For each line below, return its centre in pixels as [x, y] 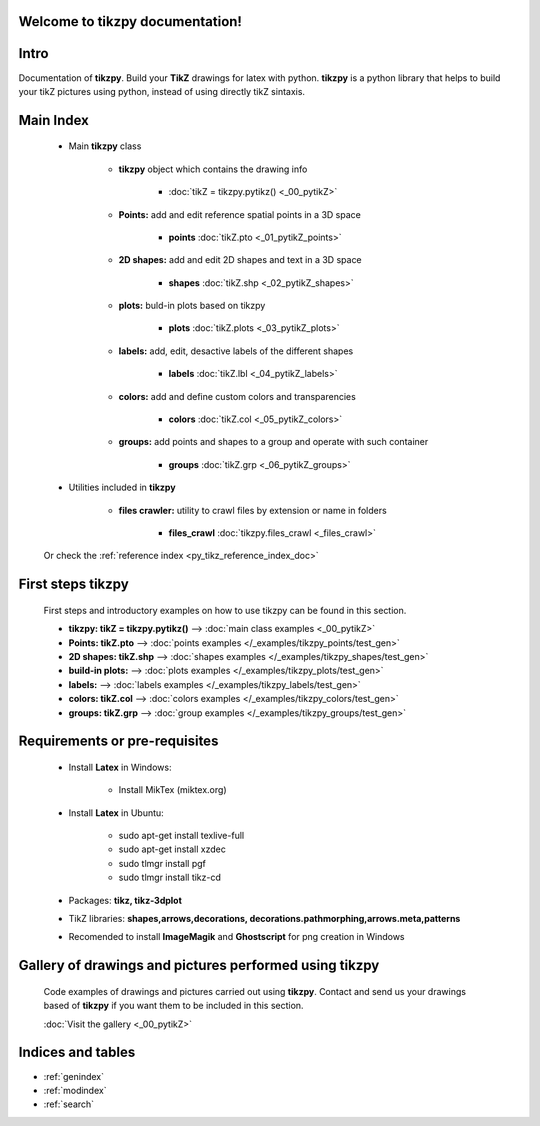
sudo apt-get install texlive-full [181, 836]
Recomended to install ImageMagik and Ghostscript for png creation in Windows [236, 937]
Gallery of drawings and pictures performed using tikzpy [199, 965]
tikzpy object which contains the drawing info [213, 169]
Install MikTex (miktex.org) [172, 790]
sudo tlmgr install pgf [162, 863]
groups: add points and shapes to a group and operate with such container [273, 442]
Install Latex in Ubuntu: [116, 812]
